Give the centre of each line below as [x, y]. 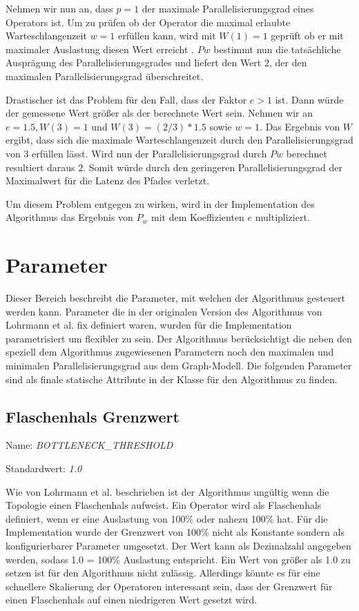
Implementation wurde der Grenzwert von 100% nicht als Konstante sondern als [175, 532]
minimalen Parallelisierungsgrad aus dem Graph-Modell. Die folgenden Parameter [179, 365]
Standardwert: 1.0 [44, 468]
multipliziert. [282, 217]
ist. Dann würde [309, 99]
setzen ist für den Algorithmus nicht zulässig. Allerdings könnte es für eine [163, 573]
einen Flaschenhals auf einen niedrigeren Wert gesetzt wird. [132, 600]
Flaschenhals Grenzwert [93, 416]
